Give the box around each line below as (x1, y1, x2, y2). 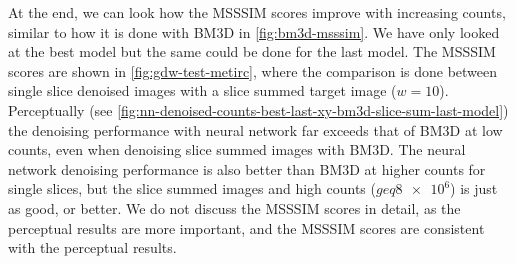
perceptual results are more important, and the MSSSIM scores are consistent (8, 217, 485, 238)
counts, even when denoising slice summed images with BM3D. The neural (8, 139, 466, 160)
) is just (450, 178, 498, 199)
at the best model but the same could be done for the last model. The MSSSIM (8, 41, 496, 62)
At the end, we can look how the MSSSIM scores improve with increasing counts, (8, 2, 506, 22)
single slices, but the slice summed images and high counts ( (8, 178, 376, 199)
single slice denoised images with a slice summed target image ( (8, 80, 397, 101)
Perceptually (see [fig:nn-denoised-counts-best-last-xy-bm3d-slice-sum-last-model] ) (8, 99, 509, 120)
